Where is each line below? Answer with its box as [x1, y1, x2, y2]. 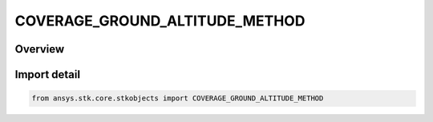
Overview [14, 42, 65, 56]
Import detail [14, 68, 80, 81]
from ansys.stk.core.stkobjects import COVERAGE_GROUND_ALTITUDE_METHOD [31, 94, 324, 103]
